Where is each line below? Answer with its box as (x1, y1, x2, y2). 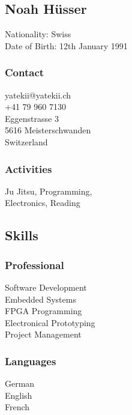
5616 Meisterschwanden (5, 124, 91, 136)
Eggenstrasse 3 (5, 112, 59, 124)
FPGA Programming (5, 304, 82, 317)
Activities (5, 161, 52, 176)
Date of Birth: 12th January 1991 (5, 39, 128, 52)
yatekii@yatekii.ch (5, 88, 71, 101)
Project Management (5, 328, 82, 341)
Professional (5, 257, 64, 272)
